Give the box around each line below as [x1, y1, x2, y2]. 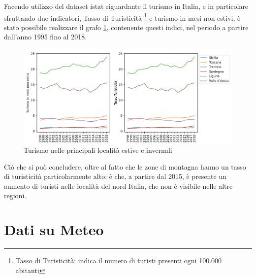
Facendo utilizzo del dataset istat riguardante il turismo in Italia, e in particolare [4, 1, 249, 11]
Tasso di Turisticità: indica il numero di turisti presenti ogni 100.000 [15, 255, 222, 266]
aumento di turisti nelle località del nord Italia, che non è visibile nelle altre [4, 180, 233, 191]
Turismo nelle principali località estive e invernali [24, 145, 172, 155]
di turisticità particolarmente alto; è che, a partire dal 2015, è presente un [4, 171, 226, 181]
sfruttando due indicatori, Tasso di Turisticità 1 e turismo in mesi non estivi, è [4, 11, 241, 23]
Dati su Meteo [4, 219, 104, 240]
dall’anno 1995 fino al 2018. [4, 32, 87, 42]
